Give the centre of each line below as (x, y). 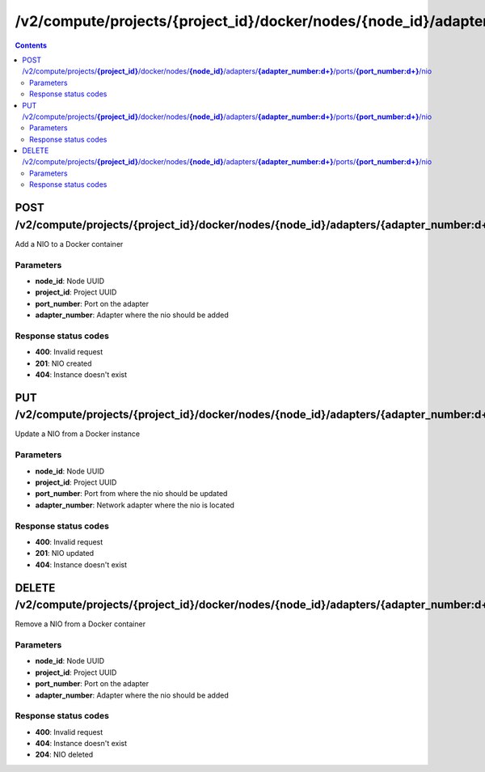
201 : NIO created (63, 363)
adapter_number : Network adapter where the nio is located (135, 505)
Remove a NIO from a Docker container (80, 624)
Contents (31, 45)
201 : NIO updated (65, 554)
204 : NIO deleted (64, 755)
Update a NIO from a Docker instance (78, 434)
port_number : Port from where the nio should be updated (131, 494)
